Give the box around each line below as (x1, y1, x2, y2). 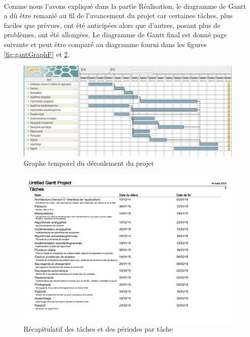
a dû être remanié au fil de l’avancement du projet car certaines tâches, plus (4, 10, 233, 21)
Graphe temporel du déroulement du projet (24, 158, 154, 168)
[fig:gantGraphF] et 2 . (4, 49, 70, 59)
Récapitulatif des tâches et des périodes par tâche (24, 324, 173, 334)
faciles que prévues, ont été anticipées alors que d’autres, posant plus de (4, 20, 221, 30)
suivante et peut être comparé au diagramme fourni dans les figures (4, 39, 207, 49)
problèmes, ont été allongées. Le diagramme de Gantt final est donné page (4, 29, 227, 40)
